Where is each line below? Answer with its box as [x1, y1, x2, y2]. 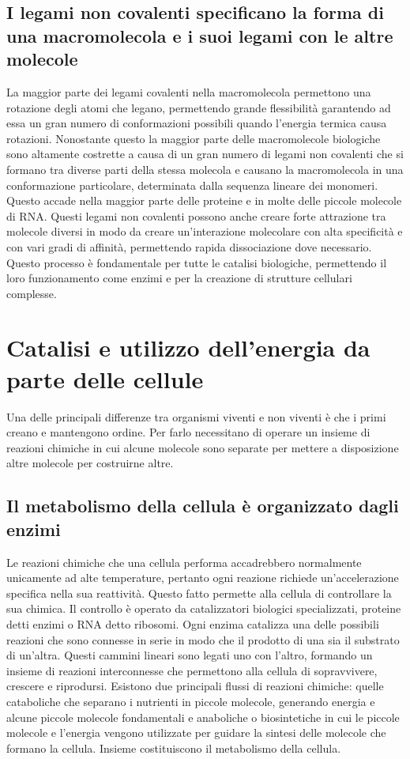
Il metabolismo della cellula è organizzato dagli [6, 493, 399, 518]
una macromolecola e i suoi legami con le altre [6, 23, 393, 47]
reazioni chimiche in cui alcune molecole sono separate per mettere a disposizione [6, 439, 399, 455]
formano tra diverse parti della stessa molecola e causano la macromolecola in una [6, 160, 404, 177]
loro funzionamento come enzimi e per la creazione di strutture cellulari [6, 270, 352, 286]
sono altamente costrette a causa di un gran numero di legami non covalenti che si [6, 145, 404, 162]
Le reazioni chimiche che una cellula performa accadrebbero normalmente [6, 553, 362, 570]
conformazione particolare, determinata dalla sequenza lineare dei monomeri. [6, 176, 378, 193]
